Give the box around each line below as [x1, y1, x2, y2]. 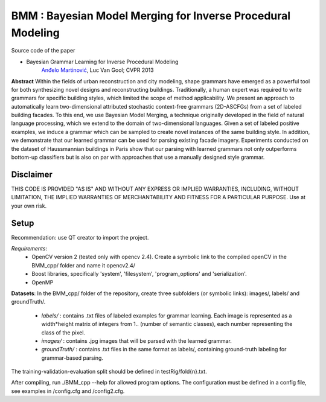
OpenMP [31, 278, 54, 286]
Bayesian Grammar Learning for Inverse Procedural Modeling [26, 58, 179, 65]
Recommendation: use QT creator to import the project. [11, 234, 149, 241]
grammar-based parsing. [41, 354, 104, 362]
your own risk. [11, 202, 47, 209]
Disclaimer [11, 169, 53, 179]
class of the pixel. [41, 329, 86, 336]
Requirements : [11, 245, 48, 252]
